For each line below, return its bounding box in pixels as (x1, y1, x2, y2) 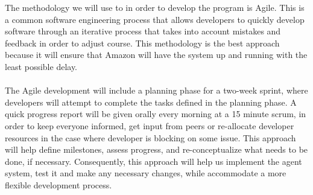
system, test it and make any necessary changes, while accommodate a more (5, 167, 286, 179)
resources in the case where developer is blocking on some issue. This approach (5, 131, 296, 144)
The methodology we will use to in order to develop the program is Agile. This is (5, 1, 305, 13)
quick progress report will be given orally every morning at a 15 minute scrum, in (5, 107, 306, 120)
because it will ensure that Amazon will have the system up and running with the (5, 48, 308, 61)
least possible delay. (5, 60, 78, 72)
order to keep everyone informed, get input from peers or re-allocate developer (5, 119, 294, 132)
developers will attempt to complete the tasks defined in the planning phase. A (5, 95, 297, 108)
